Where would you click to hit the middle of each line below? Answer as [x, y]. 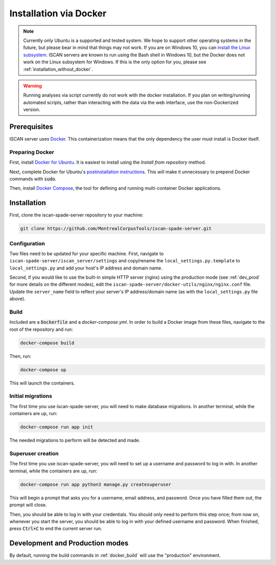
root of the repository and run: [41, 329]
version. [32, 109]
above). [17, 299]
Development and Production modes [69, 543]
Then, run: [20, 356]
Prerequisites [31, 127]
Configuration [27, 243]
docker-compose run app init [57, 427]
